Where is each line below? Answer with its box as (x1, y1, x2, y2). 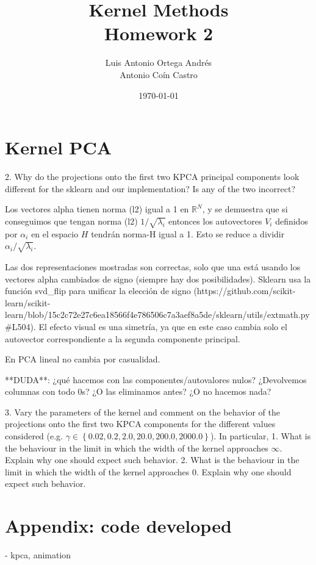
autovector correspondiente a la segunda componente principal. (5, 332, 240, 345)
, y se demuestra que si (202, 203, 288, 215)
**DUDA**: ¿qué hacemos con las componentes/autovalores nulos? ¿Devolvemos (5, 373, 307, 386)
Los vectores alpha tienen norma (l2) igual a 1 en (5, 203, 189, 215)
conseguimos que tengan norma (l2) (5, 214, 138, 227)
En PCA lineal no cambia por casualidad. (5, 353, 160, 365)
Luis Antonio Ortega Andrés (105, 56, 212, 69)
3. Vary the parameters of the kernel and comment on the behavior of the (5, 405, 280, 418)
